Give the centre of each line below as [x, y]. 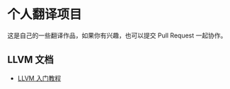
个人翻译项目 [45, 14]
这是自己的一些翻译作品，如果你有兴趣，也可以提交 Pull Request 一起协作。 [117, 35]
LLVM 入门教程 [39, 78]
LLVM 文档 [31, 60]
